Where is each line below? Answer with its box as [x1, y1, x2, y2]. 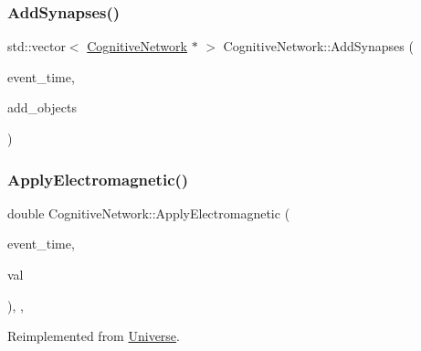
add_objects [7, 98, 77, 117]
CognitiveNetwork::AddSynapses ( [223, 37, 414, 56]
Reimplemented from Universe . [7, 326, 180, 346]
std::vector [7, 37, 66, 56]
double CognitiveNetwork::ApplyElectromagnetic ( [7, 203, 290, 222]
